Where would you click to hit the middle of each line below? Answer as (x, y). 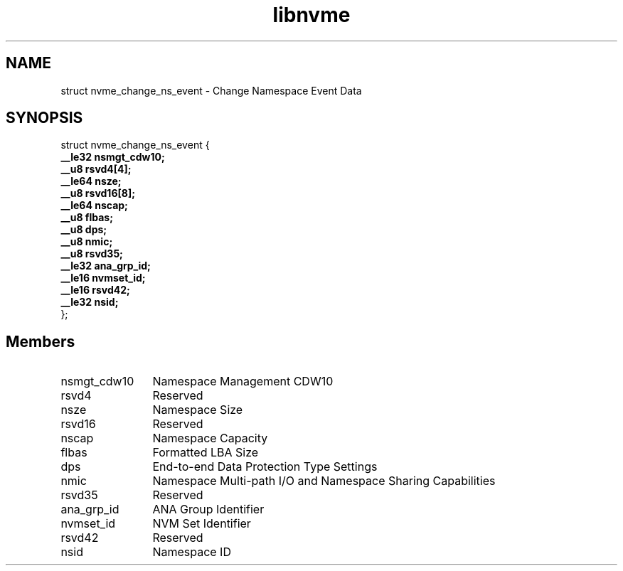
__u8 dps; (84, 230)
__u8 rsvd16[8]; (98, 193)
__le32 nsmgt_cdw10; (113, 157)
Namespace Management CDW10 (243, 381)
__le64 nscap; (94, 206)
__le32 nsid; (90, 302)
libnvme (311, 15)
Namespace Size (198, 410)
